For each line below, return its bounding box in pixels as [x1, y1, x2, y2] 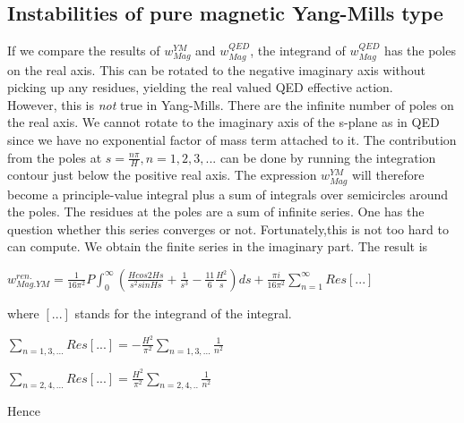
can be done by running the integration [219, 148, 436, 166]
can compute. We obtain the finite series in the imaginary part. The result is [7, 237, 428, 256]
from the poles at [7, 148, 102, 166]
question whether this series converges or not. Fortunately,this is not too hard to [7, 219, 449, 238]
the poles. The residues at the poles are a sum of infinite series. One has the [7, 202, 425, 221]
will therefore [351, 165, 425, 184]
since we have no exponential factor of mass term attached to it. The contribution [7, 131, 457, 148]
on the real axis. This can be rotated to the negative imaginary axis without [7, 60, 426, 79]
